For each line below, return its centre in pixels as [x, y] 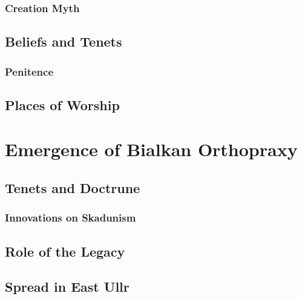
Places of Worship [62, 104]
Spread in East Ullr [67, 287]
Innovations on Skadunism [71, 218]
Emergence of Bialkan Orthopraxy [151, 149]
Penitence [29, 71]
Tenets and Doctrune [73, 188]
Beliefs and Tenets [64, 41]
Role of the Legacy [65, 251]
